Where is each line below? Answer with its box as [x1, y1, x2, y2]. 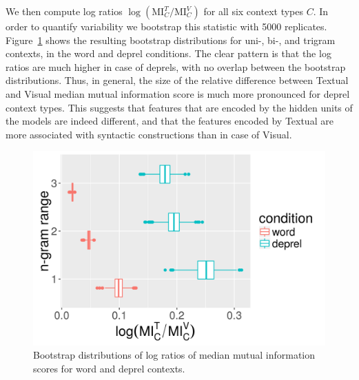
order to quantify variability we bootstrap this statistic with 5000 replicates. [6, 19, 327, 33]
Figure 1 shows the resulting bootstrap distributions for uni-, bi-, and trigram [6, 32, 336, 47]
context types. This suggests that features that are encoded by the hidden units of [6, 100, 353, 114]
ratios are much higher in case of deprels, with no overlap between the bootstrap [6, 59, 346, 74]
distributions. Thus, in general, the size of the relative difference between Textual [6, 73, 349, 87]
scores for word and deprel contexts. [33, 361, 185, 375]
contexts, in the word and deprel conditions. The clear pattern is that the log [6, 46, 331, 61]
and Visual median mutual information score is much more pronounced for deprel [6, 86, 350, 101]
